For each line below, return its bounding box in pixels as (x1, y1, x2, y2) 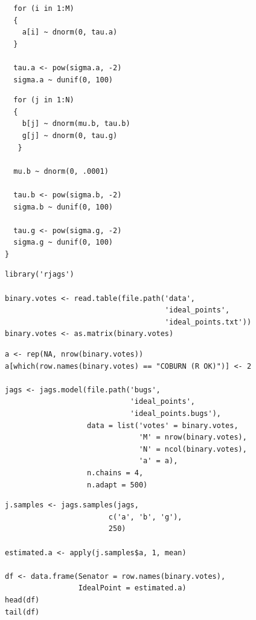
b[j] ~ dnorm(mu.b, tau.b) (22, 119, 130, 128)
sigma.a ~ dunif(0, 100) (13, 75, 113, 84)
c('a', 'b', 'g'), (108, 512, 182, 521)
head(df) (5, 595, 40, 604)
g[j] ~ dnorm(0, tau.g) (22, 131, 118, 140)
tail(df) (5, 607, 40, 616)
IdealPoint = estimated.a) (78, 584, 187, 593)
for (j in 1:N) (13, 96, 74, 105)
